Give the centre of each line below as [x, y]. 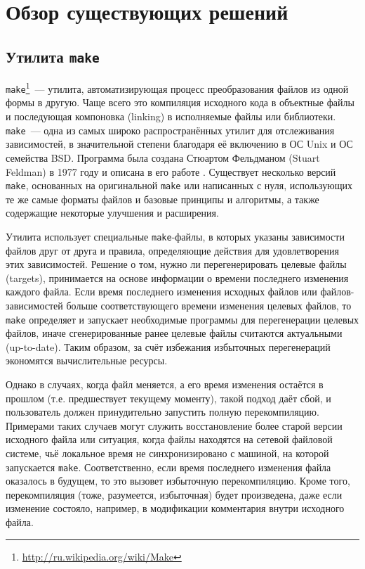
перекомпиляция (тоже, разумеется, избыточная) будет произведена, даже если [174, 494]
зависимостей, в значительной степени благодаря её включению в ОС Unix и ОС [179, 144]
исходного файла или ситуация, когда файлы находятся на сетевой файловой [169, 439]
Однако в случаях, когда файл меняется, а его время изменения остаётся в [165, 384]
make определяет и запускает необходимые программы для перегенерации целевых [182, 319]
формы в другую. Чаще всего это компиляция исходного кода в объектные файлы [180, 102]
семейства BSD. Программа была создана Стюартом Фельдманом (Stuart [163, 157]
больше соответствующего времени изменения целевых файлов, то [209, 305]
